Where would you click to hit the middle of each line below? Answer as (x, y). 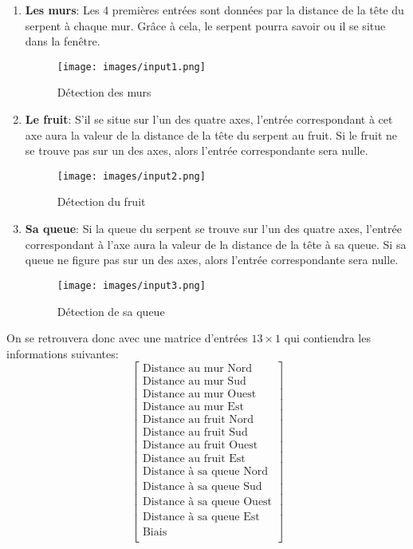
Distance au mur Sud (194, 382)
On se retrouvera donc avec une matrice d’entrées (127, 338)
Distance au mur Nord (197, 369)
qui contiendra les (327, 338)
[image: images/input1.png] (131, 67)
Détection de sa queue (111, 311)
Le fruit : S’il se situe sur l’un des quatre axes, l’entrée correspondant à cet (209, 119)
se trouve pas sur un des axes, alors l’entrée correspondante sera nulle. (197, 150)
